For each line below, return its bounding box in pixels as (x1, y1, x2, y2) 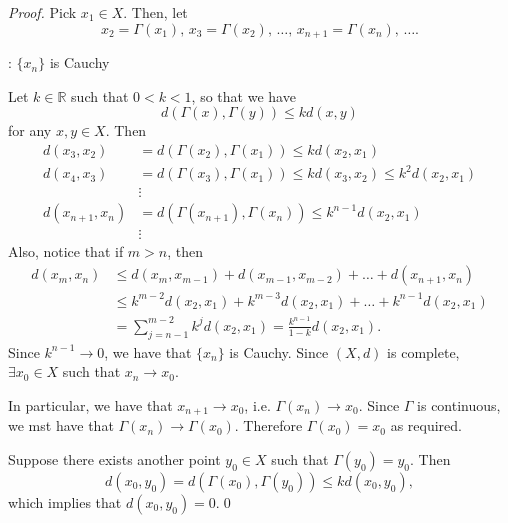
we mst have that (8, 415, 114, 436)
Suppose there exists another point (8, 448, 221, 469)
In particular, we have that (8, 394, 173, 415)
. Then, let (123, 2, 188, 22)
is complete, (387, 341, 460, 362)
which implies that (8, 491, 122, 512)
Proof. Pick (8, 2, 77, 22)
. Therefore (234, 415, 303, 436)
